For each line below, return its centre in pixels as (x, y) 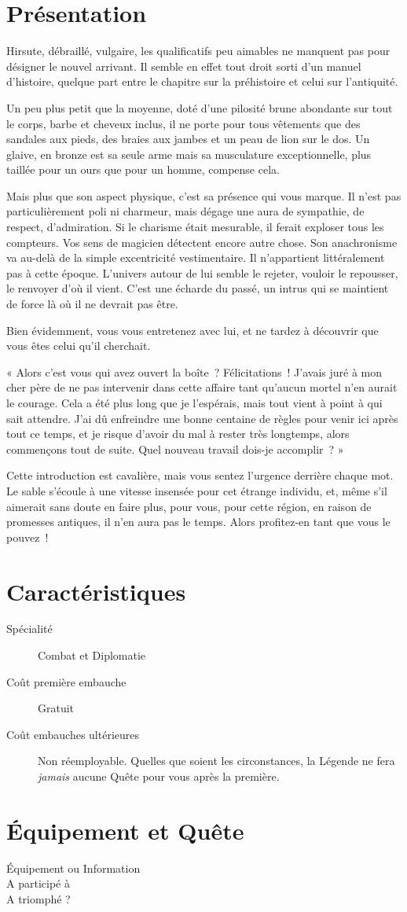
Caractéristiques (96, 591)
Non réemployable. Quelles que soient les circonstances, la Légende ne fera (216, 761)
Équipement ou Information (73, 868)
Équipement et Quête (125, 830)
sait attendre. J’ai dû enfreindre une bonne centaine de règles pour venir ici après (202, 418)
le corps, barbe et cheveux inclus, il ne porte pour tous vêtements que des (183, 123)
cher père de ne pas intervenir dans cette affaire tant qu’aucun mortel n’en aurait (202, 387)
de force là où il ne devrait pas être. (92, 304)
